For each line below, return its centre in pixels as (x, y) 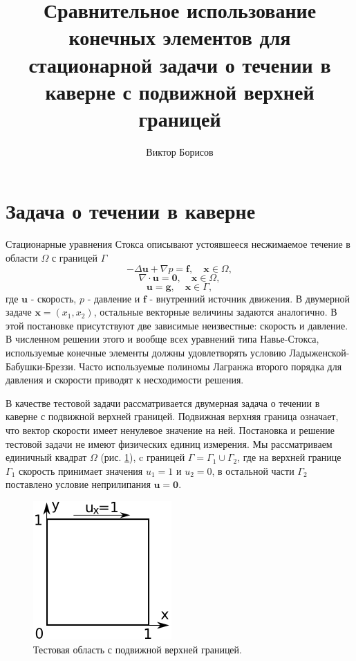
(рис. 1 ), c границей (143, 457)
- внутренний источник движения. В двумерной (250, 298)
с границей (74, 257)
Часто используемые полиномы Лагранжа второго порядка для (210, 366)
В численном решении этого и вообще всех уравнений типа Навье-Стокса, (162, 339)
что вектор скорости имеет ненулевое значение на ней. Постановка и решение (170, 429)
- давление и (114, 298)
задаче (19, 312)
